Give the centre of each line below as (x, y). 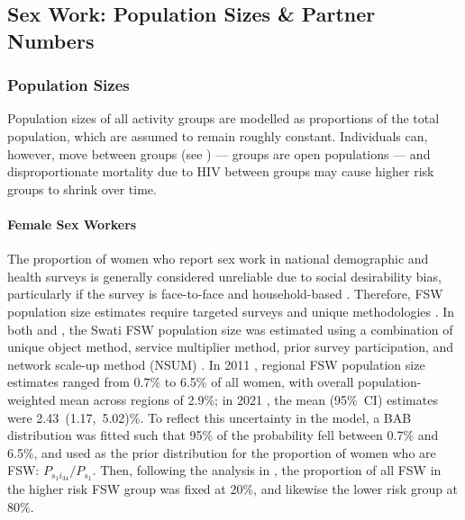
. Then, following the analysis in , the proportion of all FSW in (267, 470)
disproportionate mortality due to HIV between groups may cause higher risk (221, 171)
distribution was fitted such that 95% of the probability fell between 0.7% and (223, 435)
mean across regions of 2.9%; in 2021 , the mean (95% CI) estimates (249, 399)
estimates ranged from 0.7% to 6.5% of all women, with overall (181, 382)
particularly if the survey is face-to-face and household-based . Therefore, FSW (225, 294)
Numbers (51, 40)
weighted (32, 399)
